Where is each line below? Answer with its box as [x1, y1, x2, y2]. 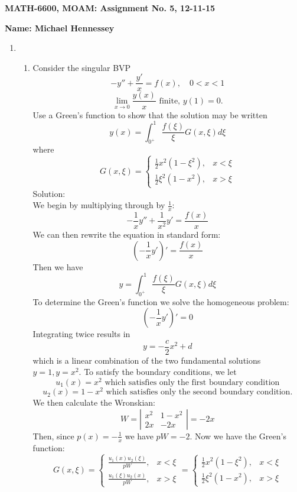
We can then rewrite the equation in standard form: [32, 228, 221, 241]
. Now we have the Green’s [190, 429, 286, 442]
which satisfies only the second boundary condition [106, 388, 291, 397]
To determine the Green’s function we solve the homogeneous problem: [32, 295, 289, 307]
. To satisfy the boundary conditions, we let [79, 365, 237, 378]
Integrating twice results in [32, 328, 130, 340]
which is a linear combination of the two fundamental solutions [32, 354, 261, 366]
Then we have [32, 260, 83, 273]
